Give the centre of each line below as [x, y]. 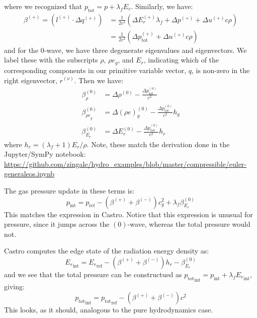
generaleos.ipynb [29, 174]
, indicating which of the [181, 60]
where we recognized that [43, 6]
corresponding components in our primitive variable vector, [95, 70]
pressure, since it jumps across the [57, 224]
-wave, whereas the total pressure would [189, 224]
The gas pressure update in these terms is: [69, 190]
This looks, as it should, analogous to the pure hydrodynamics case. [109, 310]
